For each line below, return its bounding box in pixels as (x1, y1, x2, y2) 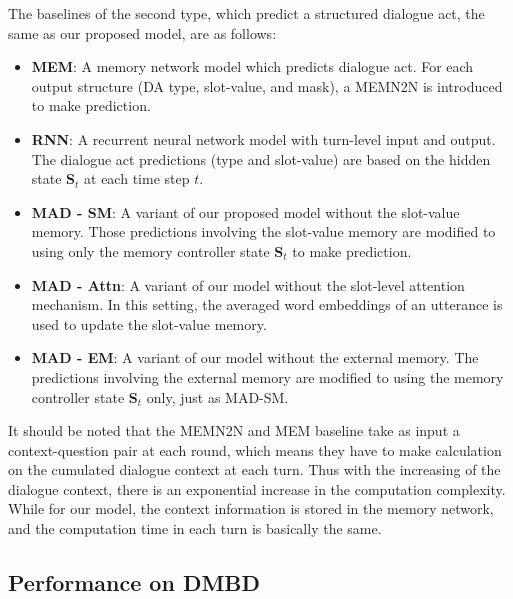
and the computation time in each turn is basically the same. (8, 518, 382, 539)
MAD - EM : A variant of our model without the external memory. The (31, 347, 479, 368)
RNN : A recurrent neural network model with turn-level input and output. (31, 128, 496, 149)
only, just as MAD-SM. (146, 386, 289, 407)
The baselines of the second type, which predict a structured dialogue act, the (8, 3, 485, 23)
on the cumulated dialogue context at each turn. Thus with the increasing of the (8, 459, 501, 480)
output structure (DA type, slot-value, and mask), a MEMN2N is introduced (31, 75, 503, 96)
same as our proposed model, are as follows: (8, 22, 277, 43)
